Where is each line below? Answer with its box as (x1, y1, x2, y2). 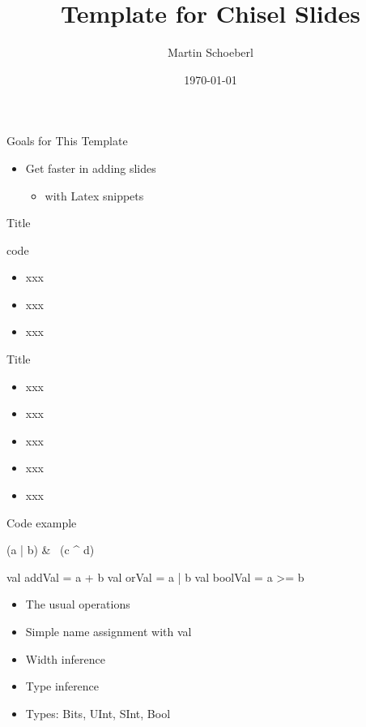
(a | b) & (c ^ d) (6, 541, 95, 558)
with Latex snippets (45, 187, 144, 204)
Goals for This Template (6, 132, 128, 149)
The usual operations (25, 596, 130, 613)
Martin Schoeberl (168, 44, 253, 61)
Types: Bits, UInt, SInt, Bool (25, 704, 171, 721)
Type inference (25, 678, 100, 695)
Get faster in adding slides (25, 159, 156, 176)
